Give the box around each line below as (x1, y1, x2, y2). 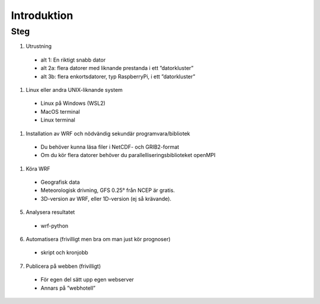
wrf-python (40, 222, 69, 229)
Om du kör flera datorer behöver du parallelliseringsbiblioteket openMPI (40, 152, 216, 159)
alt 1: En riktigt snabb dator (40, 56, 106, 63)
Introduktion (11, 9, 73, 22)
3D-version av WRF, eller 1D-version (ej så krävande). (40, 195, 172, 202)
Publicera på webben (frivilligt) (25, 263, 101, 270)
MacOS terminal (40, 108, 80, 115)
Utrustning (25, 43, 52, 50)
